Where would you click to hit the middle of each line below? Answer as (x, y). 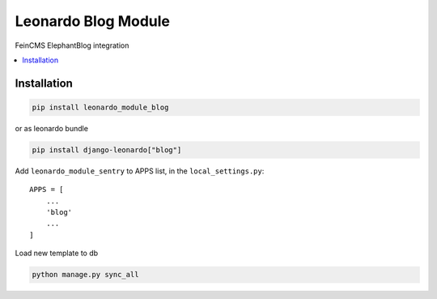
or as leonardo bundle (52, 128)
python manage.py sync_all (85, 275)
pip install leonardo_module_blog (100, 107)
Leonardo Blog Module (92, 21)
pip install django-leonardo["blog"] (107, 149)
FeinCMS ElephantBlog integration (72, 45)
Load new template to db (57, 253)
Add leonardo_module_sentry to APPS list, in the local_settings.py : (140, 171)
